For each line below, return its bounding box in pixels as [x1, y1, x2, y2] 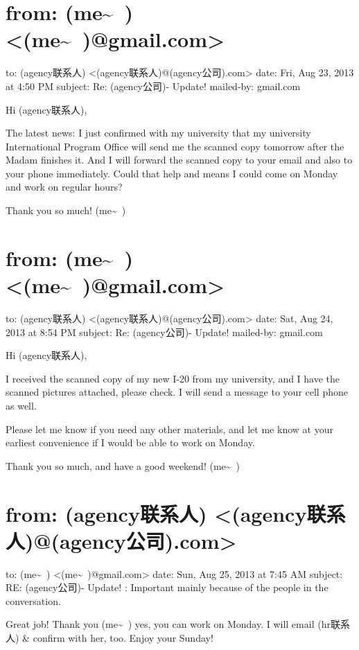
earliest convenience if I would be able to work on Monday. [6, 435, 255, 450]
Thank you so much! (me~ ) [6, 203, 126, 218]
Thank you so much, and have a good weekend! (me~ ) [6, 458, 240, 473]
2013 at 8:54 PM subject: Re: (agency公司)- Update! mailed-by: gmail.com [6, 324, 323, 339]
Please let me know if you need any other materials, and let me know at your [6, 421, 333, 436]
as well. [6, 398, 37, 412]
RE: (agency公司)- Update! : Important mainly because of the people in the [6, 580, 329, 595]
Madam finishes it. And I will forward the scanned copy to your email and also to [6, 152, 353, 167]
